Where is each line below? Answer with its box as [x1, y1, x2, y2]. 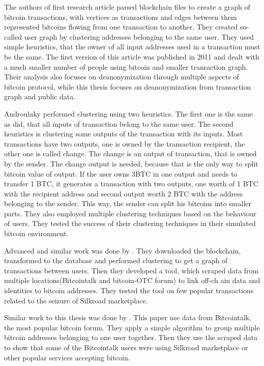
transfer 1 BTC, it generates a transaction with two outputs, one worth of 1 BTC [4, 178, 258, 189]
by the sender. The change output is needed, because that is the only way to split [4, 158, 258, 168]
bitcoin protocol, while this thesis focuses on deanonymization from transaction [4, 81, 251, 92]
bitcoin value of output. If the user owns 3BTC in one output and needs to [4, 168, 238, 179]
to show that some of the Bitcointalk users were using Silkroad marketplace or [4, 342, 248, 352]
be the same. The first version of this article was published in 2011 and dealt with [4, 51, 259, 62]
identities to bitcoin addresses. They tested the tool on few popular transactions [4, 285, 254, 296]
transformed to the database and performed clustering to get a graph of [4, 255, 228, 266]
